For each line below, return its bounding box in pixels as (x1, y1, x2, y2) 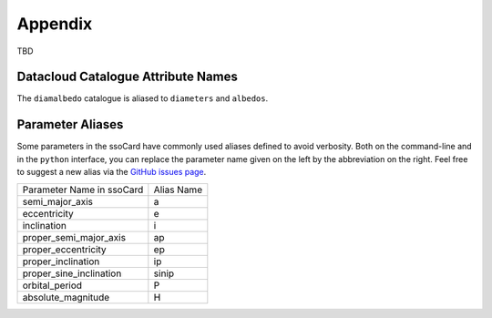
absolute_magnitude (22, 291, 110, 303)
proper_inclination (22, 255, 100, 268)
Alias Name (153, 183, 203, 196)
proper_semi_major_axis (22, 231, 127, 243)
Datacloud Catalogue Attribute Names (16, 69, 239, 85)
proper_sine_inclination (22, 267, 122, 280)
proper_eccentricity (22, 242, 107, 255)
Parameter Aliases (16, 117, 124, 132)
